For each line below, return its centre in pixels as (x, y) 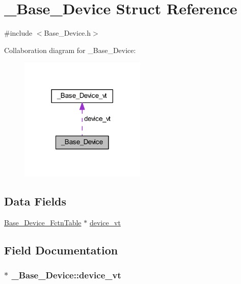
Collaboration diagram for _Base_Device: (70, 50)
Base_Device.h (68, 33)
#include (18, 33)
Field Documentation (61, 250)
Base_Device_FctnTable (43, 222)
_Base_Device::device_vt (66, 275)
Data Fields (35, 201)
